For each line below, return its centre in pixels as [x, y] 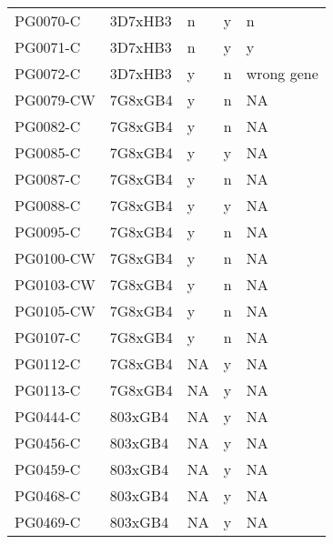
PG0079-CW [55, 100]
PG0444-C [48, 416]
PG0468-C [48, 495]
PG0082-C [48, 126]
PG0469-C [48, 522]
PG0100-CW [55, 258]
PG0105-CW [55, 311]
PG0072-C [48, 73]
